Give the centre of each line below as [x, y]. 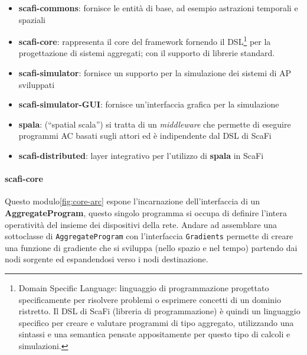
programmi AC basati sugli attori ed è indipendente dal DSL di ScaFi [145, 136]
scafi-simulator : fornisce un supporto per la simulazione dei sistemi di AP [155, 73]
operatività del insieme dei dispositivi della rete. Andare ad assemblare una [141, 224]
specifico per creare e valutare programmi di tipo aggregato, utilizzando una [156, 322]
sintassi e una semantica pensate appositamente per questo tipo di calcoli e [154, 334]
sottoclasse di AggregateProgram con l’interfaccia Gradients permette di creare [149, 236]
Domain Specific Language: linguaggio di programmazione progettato [144, 288]
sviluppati [37, 84]
